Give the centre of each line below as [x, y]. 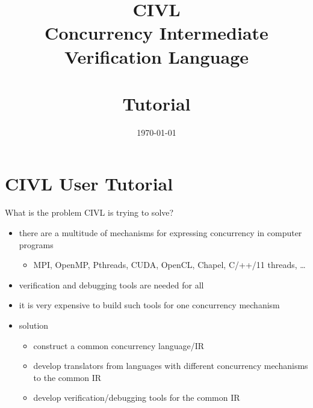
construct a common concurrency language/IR [119, 345]
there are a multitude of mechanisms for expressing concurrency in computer [160, 233]
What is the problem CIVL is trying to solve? [89, 212]
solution [34, 325]
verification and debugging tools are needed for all [111, 285]
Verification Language [156, 56]
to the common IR [67, 377]
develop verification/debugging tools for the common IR [137, 397]
